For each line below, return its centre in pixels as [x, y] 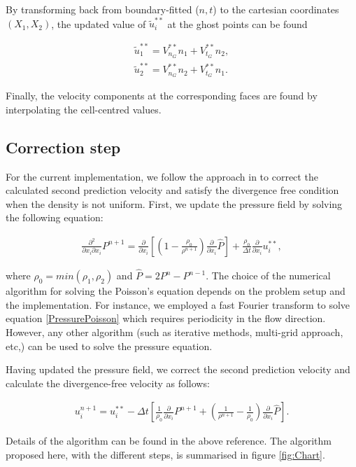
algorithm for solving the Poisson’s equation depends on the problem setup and [176, 291]
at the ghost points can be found [237, 23]
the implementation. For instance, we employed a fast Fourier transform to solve [178, 304]
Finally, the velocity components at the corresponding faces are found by [162, 96]
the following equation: [55, 217]
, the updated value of [99, 23]
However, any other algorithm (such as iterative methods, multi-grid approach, [175, 332]
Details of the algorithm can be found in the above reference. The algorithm [169, 441]
